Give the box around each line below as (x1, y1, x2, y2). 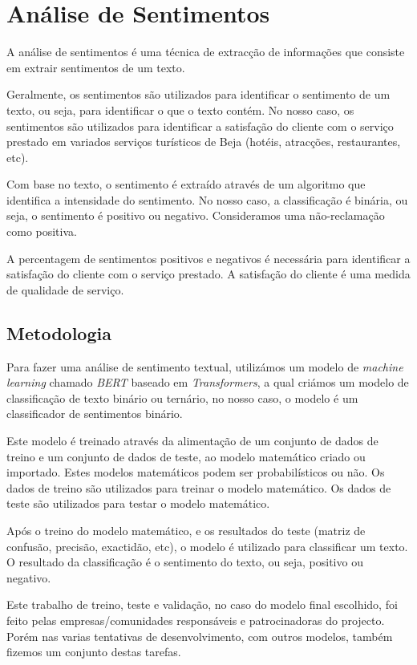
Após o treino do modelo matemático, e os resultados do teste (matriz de (6, 521, 366, 538)
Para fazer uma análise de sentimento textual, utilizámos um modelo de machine (6, 358, 403, 375)
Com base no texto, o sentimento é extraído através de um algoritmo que (6, 176, 366, 193)
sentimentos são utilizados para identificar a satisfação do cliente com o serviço (6, 117, 394, 134)
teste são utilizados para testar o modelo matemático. (6, 495, 270, 512)
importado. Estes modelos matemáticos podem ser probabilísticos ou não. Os (6, 464, 385, 481)
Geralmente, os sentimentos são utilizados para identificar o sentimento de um (6, 86, 391, 103)
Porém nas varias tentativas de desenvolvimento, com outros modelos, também (6, 627, 393, 644)
